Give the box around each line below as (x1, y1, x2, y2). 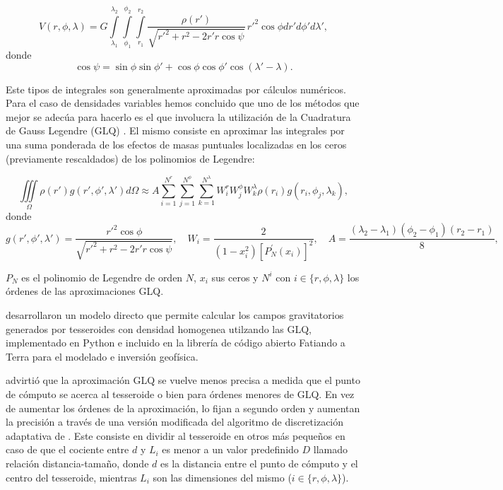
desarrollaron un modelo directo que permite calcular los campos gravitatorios (6, 308, 344, 322)
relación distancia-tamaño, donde (6, 455, 149, 470)
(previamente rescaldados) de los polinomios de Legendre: (6, 151, 255, 165)
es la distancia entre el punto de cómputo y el (160, 455, 358, 470)
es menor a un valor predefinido (162, 442, 299, 457)
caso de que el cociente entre (6, 442, 129, 457)
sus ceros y (211, 269, 259, 284)
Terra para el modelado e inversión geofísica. (6, 349, 199, 363)
